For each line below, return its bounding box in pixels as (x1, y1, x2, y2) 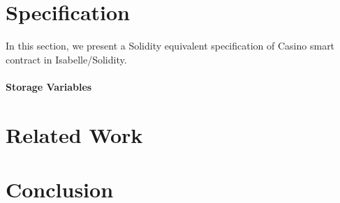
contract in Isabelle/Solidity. (6, 52, 127, 66)
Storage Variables (6, 79, 92, 93)
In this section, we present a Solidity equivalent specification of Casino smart (6, 38, 335, 53)
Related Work (6, 120, 143, 149)
